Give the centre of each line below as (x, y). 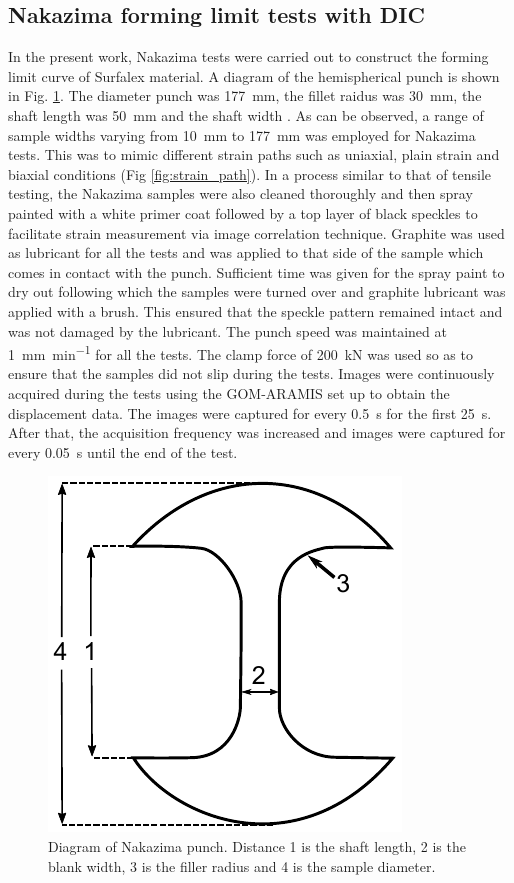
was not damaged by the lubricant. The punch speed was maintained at (227, 330)
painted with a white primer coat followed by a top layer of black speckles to (243, 212)
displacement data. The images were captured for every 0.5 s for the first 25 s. (250, 412)
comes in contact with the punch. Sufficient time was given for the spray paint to (256, 271)
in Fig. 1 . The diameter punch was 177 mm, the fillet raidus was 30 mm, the (245, 95)
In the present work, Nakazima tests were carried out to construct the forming (248, 56)
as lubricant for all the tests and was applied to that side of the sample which (246, 252)
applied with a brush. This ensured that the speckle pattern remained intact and (255, 310)
